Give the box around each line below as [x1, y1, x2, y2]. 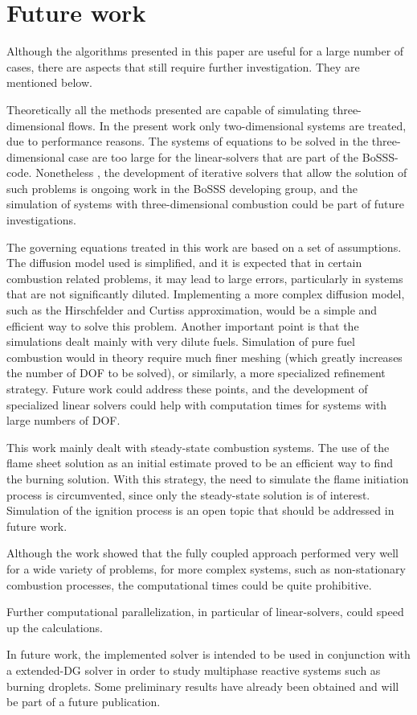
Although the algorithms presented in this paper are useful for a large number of [6, 43, 404, 60]
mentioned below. [6, 74, 92, 91]
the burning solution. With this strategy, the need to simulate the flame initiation [6, 470, 409, 487]
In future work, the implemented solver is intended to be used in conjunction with [6, 646, 411, 663]
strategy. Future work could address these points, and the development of [6, 380, 368, 397]
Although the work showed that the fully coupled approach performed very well [6, 544, 399, 561]
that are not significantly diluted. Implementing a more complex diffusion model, [6, 286, 405, 302]
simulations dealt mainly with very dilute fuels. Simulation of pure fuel [6, 333, 355, 350]
